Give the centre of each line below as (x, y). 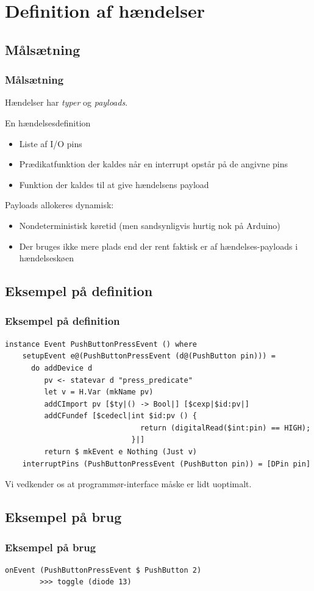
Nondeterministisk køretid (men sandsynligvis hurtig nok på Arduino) (150, 225)
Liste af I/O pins (51, 143)
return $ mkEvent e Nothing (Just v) (120, 452)
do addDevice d (62, 368)
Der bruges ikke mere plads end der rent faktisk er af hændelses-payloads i (159, 246)
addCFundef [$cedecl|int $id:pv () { (120, 416)
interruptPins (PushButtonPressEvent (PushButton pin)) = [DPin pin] (166, 464)
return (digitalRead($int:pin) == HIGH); (225, 428)
